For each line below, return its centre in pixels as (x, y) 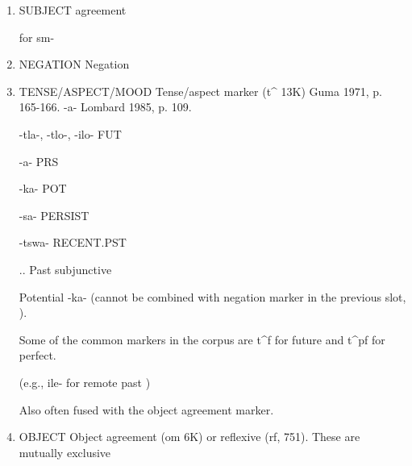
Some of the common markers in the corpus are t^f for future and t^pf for (202, 339)
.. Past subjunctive (65, 269)
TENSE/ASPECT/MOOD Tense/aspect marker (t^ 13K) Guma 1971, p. (200, 91)
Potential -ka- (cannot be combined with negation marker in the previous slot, (212, 296)
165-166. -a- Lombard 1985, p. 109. (105, 107)
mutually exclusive (65, 452)
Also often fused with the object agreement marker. (146, 409)
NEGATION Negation (74, 64)
